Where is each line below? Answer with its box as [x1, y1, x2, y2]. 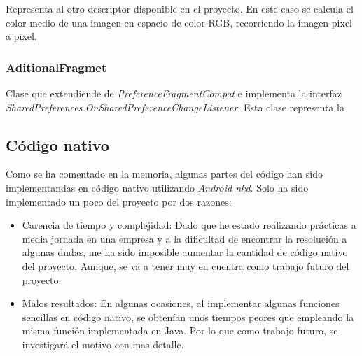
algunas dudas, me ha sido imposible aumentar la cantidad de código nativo [22, 245, 348, 259]
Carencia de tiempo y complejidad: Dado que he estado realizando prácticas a [22, 218, 356, 232]
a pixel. [6, 29, 37, 43]
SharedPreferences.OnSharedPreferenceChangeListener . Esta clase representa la [6, 99, 344, 114]
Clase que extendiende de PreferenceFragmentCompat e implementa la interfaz [6, 86, 342, 100]
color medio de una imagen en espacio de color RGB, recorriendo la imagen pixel [6, 15, 352, 29]
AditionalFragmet [6, 58, 107, 76]
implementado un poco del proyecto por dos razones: [6, 194, 232, 208]
